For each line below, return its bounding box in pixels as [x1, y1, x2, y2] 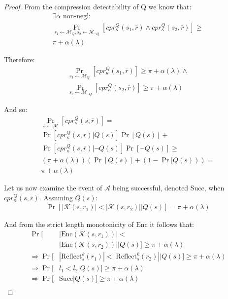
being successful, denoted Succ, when [112, 183, 225, 193]
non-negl [63, 12, 89, 20]
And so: [4, 104, 28, 114]
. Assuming [39, 192, 73, 202]
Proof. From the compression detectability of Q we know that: [4, 1, 192, 11]
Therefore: [4, 54, 35, 65]
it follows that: [150, 219, 194, 229]
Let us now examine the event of [4, 183, 102, 193]
